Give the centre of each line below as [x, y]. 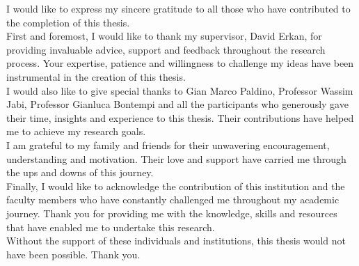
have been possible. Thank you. [73, 254]
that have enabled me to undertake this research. [111, 227]
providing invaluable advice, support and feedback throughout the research [166, 49]
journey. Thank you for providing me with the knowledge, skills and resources [172, 213]
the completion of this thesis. [68, 22]
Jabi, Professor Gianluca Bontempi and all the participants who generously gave [177, 104]
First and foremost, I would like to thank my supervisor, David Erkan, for [164, 36]
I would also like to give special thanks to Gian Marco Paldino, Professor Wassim [180, 90]
